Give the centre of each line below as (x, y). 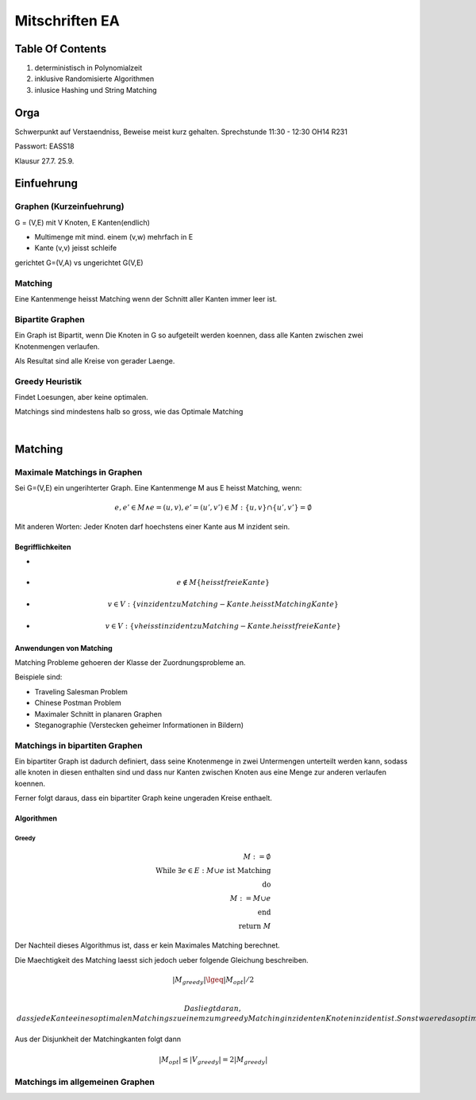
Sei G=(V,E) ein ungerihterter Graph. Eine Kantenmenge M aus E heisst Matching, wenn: (158, 488)
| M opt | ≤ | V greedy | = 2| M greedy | (213, 1061)
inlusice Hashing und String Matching (96, 90)
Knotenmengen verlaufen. (57, 346)
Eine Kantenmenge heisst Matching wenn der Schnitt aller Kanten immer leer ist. (146, 299)
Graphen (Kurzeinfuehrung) (69, 206)
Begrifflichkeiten (43, 547)
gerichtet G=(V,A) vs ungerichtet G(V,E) (79, 263)
